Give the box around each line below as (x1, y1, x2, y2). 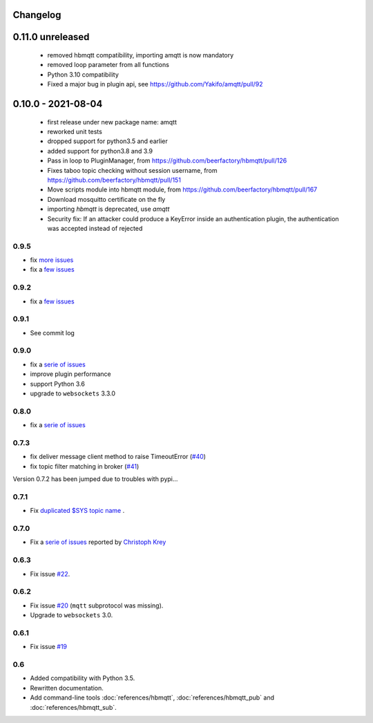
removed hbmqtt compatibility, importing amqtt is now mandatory (47, 51, 234, 59)
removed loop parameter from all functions (47, 61, 169, 69)
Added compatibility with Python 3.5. (30, 674, 135, 682)
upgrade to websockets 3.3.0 (30, 389, 116, 397)
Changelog (12, 9, 61, 21)
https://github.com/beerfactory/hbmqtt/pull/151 (47, 176, 181, 184)
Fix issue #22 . (30, 570, 70, 578)
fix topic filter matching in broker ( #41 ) (30, 462, 140, 470)
